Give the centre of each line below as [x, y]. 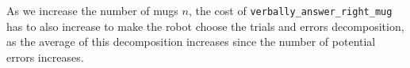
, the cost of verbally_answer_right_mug [290, 10]
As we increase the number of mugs [92, 10]
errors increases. [45, 57]
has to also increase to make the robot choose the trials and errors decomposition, [205, 26]
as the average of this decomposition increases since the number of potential [191, 42]
